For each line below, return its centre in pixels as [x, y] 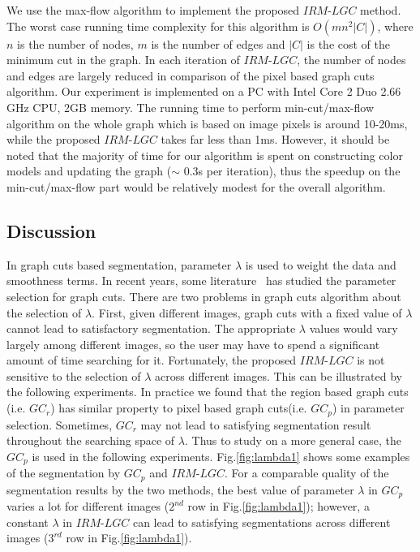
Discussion [51, 230]
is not [371, 360]
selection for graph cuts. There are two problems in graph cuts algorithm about [204, 296]
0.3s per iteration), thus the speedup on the [292, 171]
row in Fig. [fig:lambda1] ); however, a [279, 506]
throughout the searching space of [91, 440]
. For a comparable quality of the [307, 473]
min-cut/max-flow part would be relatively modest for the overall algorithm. [196, 186]
